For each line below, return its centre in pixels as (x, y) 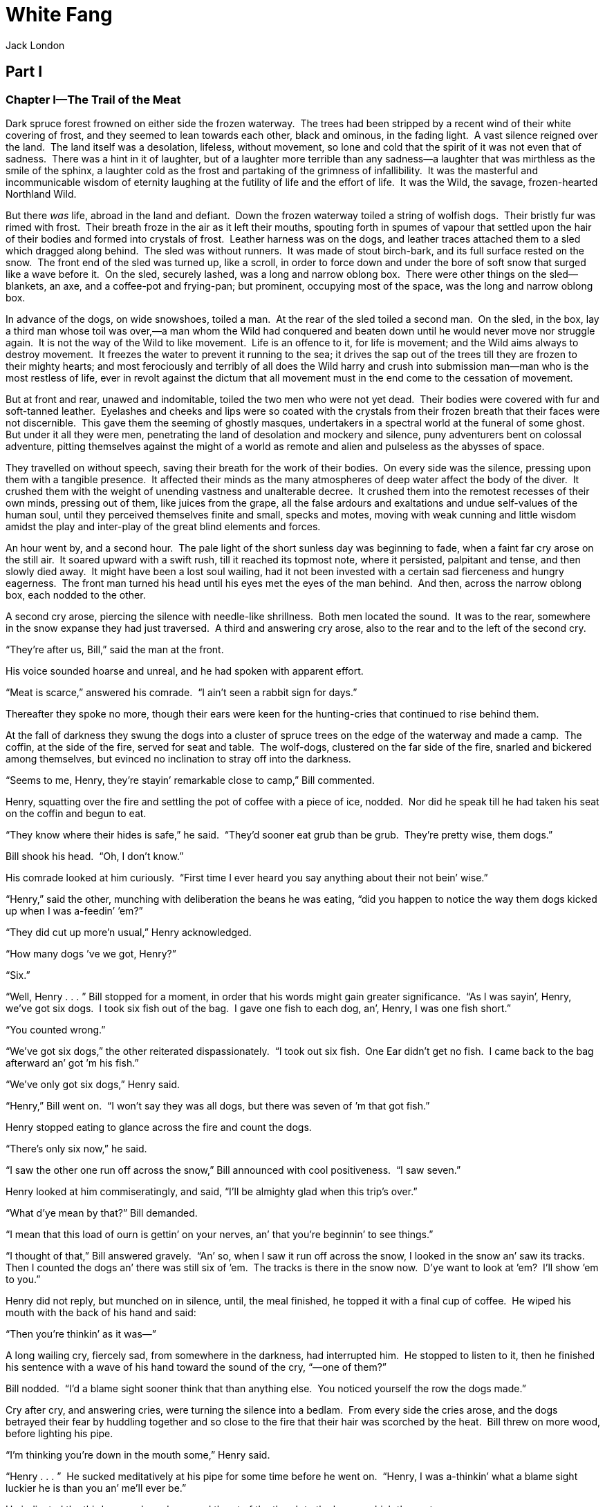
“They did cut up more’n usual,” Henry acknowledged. (129, 932)
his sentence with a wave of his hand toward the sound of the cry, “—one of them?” (196, 1367)
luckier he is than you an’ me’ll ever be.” (96, 1488)
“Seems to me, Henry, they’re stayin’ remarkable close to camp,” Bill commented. (190, 780)
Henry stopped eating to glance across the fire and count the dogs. (159, 1127)
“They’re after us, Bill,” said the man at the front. (115, 649)
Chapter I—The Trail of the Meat (93, 99)
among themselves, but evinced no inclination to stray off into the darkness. (178, 758)
